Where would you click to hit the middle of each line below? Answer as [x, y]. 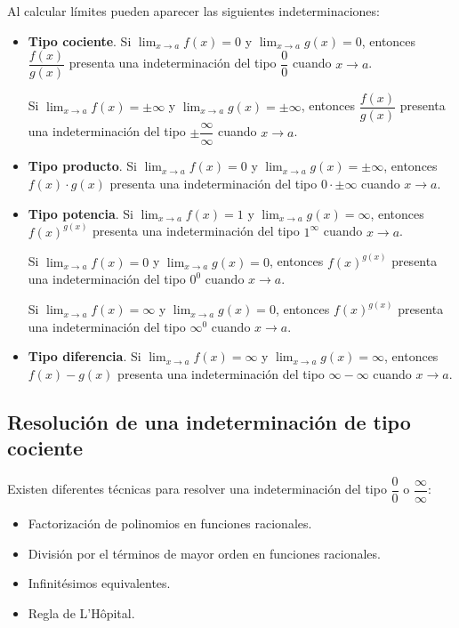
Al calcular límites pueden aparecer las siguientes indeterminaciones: [193, 11]
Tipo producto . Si [82, 166]
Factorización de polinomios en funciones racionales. [170, 523]
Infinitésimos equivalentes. [99, 583]
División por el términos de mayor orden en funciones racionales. [204, 553]
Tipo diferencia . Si [85, 356]
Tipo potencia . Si [81, 213]
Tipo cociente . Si [80, 40]
